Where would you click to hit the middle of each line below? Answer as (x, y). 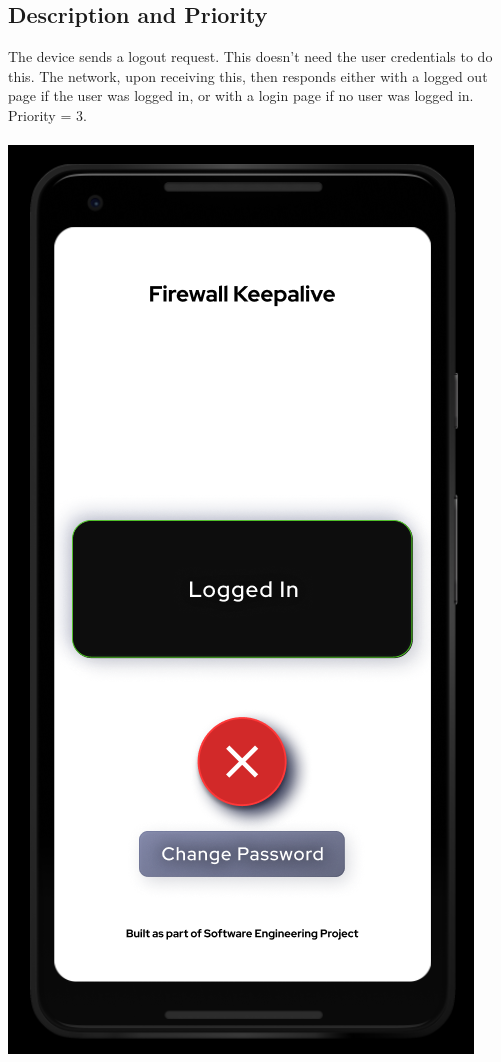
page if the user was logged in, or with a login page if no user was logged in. (241, 95)
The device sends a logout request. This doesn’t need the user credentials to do (250, 56)
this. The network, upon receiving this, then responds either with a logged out (248, 75)
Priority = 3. (47, 114)
